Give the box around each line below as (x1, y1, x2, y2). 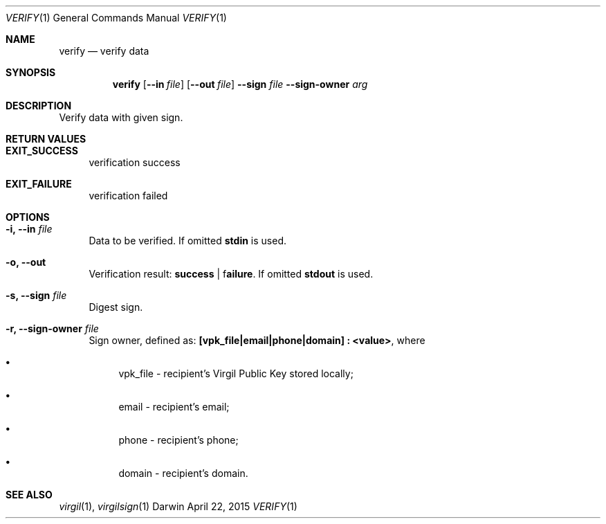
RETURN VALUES (6, 133, 86, 145)
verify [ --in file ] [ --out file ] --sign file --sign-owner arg (112, 78, 368, 90)
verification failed (89, 190, 168, 201)
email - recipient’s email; (118, 401, 230, 413)
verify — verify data (59, 45, 149, 57)
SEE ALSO (6, 489, 53, 500)
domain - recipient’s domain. (118, 467, 248, 479)
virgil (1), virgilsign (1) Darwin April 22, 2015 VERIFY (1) (59, 500, 297, 512)
